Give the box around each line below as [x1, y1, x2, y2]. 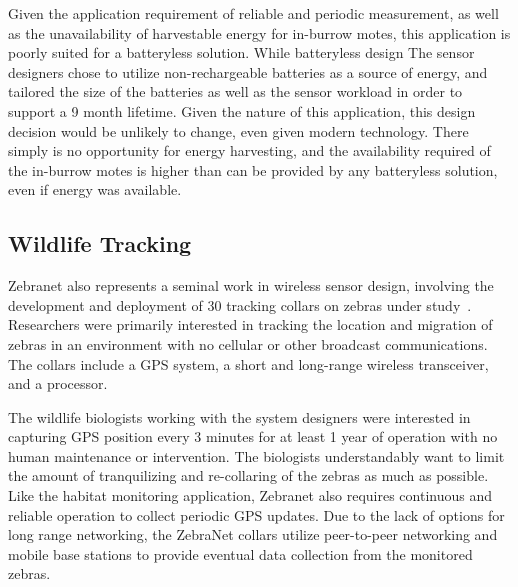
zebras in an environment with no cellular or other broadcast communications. [8, 333, 488, 354]
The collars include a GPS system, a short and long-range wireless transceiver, [8, 353, 489, 374]
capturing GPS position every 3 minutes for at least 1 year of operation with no [8, 426, 498, 447]
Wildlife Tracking [8, 228, 192, 259]
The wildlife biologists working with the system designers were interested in [8, 406, 471, 427]
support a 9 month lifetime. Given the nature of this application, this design [8, 100, 476, 121]
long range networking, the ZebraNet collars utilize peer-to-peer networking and [8, 524, 498, 545]
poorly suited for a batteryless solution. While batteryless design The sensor [8, 42, 475, 63]
